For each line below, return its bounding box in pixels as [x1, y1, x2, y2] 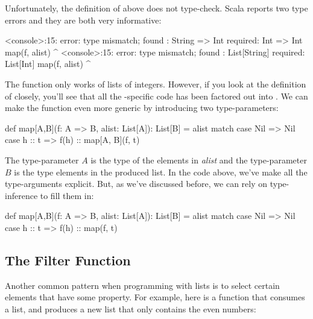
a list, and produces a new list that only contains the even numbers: [5, 302, 256, 315]
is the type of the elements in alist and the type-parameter [90, 153, 307, 166]
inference [5, 189, 38, 201]
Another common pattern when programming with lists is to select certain [5, 279, 280, 291]
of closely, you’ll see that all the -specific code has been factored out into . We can [5, 89, 308, 102]
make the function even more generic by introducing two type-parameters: [5, 101, 279, 114]
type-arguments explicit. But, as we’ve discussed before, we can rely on [5, 177, 268, 190]
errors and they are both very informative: [5, 13, 162, 26]
